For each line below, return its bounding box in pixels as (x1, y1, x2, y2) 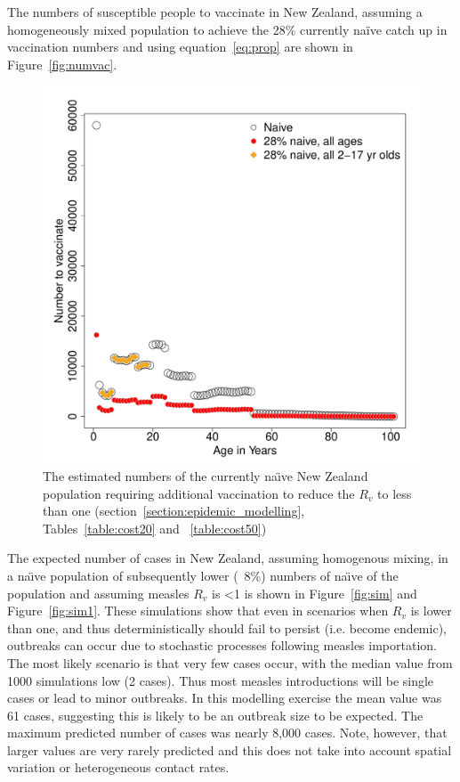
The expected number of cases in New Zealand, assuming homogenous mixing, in (7, 549, 448, 567)
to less (377, 484, 412, 502)
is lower (410, 601, 452, 620)
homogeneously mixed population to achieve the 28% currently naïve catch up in (7, 20, 448, 38)
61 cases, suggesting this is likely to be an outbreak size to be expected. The (7, 705, 424, 724)
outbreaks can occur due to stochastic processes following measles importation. (7, 636, 437, 655)
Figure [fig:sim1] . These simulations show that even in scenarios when (7, 601, 389, 620)
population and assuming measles (7, 583, 190, 602)
